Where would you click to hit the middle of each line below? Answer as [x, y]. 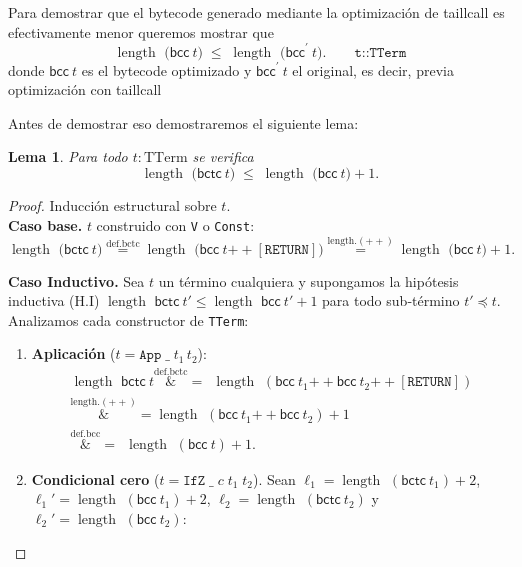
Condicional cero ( [95, 478]
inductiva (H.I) [54, 300]
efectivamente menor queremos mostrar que [141, 31]
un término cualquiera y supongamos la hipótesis [308, 280]
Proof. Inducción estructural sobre [112, 205]
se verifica [223, 156]
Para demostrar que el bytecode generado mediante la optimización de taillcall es [256, 12]
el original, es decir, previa [373, 69]
